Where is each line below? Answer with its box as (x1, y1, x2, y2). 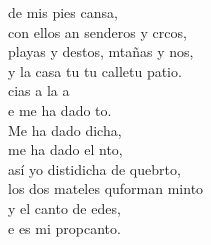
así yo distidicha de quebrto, (8, 158, 181, 179)
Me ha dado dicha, (8, 119, 122, 140)
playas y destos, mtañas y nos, (8, 41, 194, 62)
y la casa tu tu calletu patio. (8, 60, 182, 81)
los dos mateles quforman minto (8, 178, 204, 199)
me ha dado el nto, (8, 139, 123, 160)
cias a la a (8, 80, 70, 101)
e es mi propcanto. (8, 217, 121, 238)
